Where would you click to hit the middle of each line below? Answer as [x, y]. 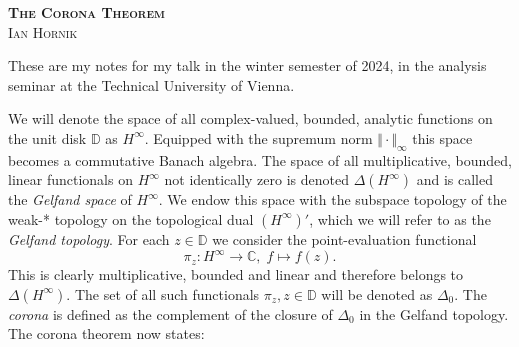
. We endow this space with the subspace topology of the [332, 199]
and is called [454, 179]
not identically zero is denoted [256, 179]
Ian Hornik [43, 31]
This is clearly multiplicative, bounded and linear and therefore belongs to [236, 274]
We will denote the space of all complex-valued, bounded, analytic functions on [250, 118]
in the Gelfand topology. [434, 313]
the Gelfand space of [70, 199]
